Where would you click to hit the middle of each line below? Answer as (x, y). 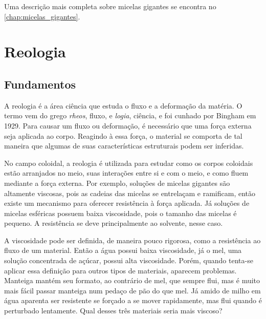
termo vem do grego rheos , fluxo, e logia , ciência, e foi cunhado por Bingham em (130, 115)
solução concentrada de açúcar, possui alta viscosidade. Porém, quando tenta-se (129, 260)
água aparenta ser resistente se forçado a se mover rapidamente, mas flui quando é (133, 300)
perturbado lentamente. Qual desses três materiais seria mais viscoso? (113, 311)
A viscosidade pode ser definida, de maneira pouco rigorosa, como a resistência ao (132, 240)
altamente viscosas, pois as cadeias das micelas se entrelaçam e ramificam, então (130, 193)
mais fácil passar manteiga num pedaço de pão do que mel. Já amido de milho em (132, 290)
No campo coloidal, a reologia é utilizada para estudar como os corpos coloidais (129, 163)
